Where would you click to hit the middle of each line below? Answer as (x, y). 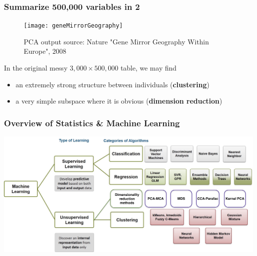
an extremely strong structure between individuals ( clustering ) (112, 84)
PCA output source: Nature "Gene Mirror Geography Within (116, 41)
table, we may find (149, 68)
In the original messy (36, 68)
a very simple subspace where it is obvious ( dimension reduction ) (119, 101)
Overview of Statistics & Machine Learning (92, 123)
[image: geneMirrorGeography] (73, 26)
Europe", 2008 (45, 51)
